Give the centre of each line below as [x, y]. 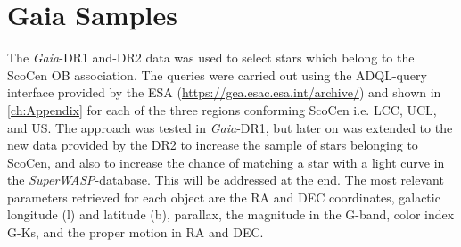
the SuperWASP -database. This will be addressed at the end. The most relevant [226, 180]
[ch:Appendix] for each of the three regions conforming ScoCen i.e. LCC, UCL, [222, 109]
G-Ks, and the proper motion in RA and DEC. [136, 232]
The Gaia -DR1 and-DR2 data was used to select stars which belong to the [211, 58]
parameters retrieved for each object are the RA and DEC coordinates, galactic [224, 197]
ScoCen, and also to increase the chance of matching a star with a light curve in [226, 162]
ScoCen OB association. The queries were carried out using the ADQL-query [217, 74]
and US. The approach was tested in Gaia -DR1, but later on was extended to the [230, 127]
